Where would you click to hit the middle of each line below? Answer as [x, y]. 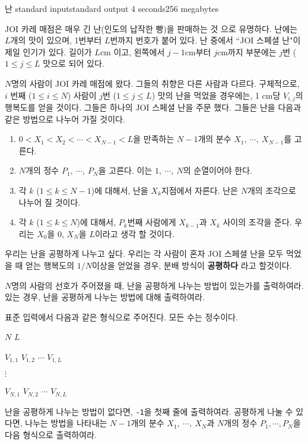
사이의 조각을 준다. [257, 222]
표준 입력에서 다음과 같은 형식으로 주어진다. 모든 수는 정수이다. [121, 317]
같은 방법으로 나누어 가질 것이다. [65, 119]
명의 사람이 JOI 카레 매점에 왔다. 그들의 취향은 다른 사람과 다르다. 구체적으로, [155, 83]
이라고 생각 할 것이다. [134, 233]
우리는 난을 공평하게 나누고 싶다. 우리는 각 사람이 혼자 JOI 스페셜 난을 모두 [144, 254]
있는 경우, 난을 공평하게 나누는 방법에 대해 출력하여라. [105, 297]
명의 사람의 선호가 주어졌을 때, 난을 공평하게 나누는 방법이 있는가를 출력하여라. [158, 285]
